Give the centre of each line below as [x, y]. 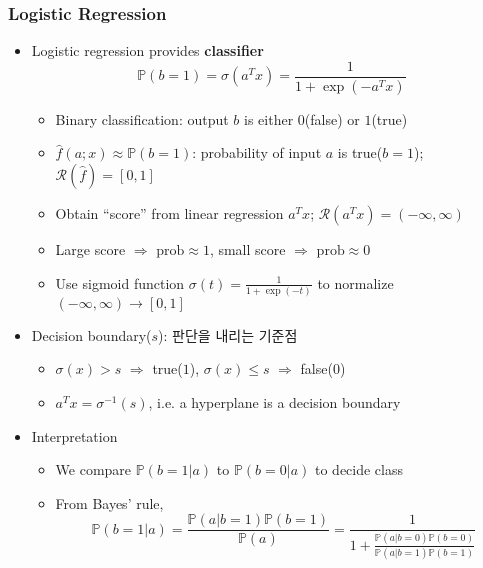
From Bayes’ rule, [109, 502]
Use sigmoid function [120, 282]
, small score [247, 248]
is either [269, 118]
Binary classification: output [142, 118]
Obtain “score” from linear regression [169, 212]
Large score [90, 248]
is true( [360, 152]
